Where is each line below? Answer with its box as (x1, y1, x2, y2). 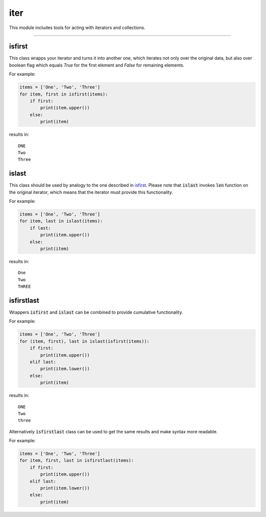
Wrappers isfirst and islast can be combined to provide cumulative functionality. (9, 309, 183, 315)
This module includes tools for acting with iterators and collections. (9, 25, 145, 31)
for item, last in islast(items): (19, 218, 103, 224)
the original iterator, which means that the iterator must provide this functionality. (9, 189, 173, 195)
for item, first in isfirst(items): (19, 91, 108, 97)
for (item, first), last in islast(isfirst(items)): (19, 338, 150, 344)
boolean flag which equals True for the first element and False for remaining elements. (9, 62, 185, 68)
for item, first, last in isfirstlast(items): (19, 458, 134, 463)
